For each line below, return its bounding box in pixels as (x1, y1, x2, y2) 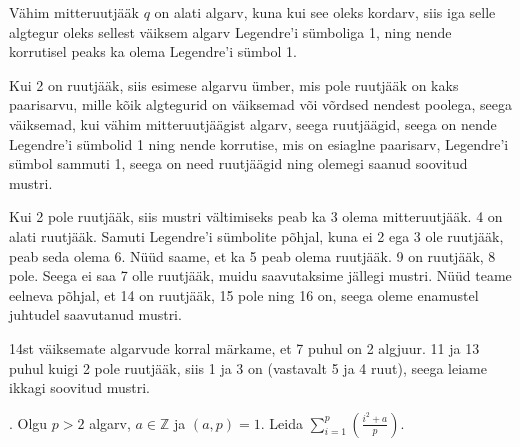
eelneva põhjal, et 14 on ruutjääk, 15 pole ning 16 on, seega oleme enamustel (9, 284, 479, 305)
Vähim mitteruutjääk (9, 2, 139, 22)
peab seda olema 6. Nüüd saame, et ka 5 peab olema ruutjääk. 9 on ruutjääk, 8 (9, 245, 496, 266)
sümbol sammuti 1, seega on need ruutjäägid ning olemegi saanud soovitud (9, 153, 468, 174)
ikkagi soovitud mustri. (9, 377, 150, 398)
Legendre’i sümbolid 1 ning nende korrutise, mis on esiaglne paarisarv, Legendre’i (9, 133, 509, 154)
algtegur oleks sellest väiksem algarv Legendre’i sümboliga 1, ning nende (9, 21, 452, 42)
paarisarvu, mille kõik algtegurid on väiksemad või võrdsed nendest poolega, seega (9, 94, 512, 115)
